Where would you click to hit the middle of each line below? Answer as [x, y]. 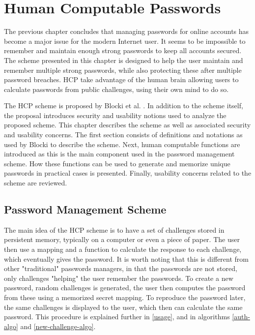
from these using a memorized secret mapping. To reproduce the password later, [125, 297]
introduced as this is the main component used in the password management [119, 154]
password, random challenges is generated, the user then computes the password [125, 288]
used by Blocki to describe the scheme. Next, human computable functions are [122, 144]
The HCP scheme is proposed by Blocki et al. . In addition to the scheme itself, [124, 106]
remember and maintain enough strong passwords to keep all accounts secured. [123, 50]
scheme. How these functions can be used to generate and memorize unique [117, 163]
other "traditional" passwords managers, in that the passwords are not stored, [121, 268]
